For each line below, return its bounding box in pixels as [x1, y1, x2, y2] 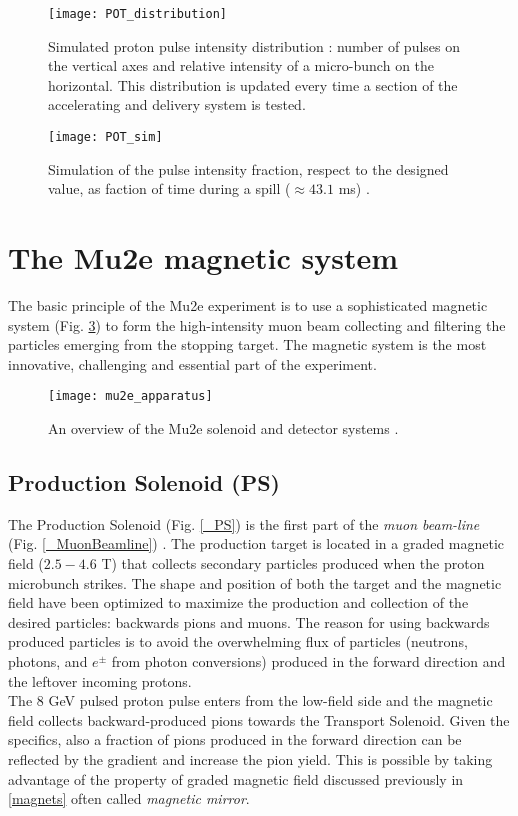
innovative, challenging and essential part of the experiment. [8, 353, 377, 374]
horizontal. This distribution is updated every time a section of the [48, 74, 458, 95]
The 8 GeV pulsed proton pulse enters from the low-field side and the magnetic [8, 690, 493, 711]
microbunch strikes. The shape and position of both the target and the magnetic [8, 572, 502, 593]
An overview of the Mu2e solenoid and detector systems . [48, 418, 399, 439]
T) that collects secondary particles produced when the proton [101, 553, 485, 574]
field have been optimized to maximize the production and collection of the [8, 592, 469, 613]
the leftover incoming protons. [8, 670, 192, 691]
